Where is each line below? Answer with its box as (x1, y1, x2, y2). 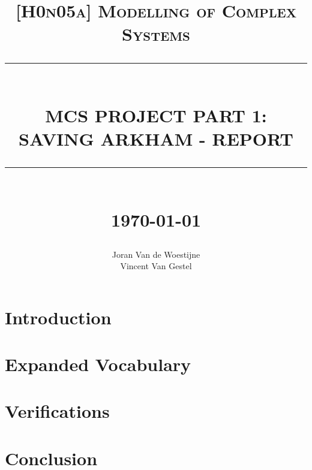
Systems (122, 22, 190, 46)
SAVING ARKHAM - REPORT (19, 126, 293, 150)
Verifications (5, 399, 110, 423)
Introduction (5, 305, 112, 329)
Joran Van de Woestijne (112, 248, 200, 260)
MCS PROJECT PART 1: (45, 103, 267, 127)
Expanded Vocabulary (5, 352, 191, 376)
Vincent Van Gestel (120, 260, 192, 272)
